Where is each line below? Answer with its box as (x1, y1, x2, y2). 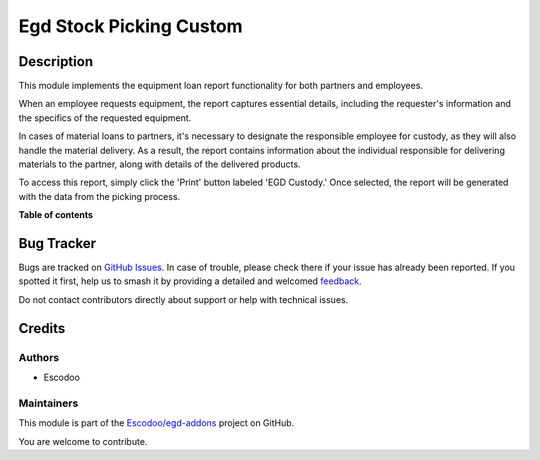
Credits (18, 320, 66, 337)
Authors (18, 350, 60, 364)
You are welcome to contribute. (18, 435, 148, 447)
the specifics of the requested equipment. (18, 111, 192, 124)
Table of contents (18, 209, 94, 221)
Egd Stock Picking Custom (18, 15, 244, 37)
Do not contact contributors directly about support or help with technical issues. (18, 293, 349, 305)
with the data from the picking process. (18, 190, 181, 202)
